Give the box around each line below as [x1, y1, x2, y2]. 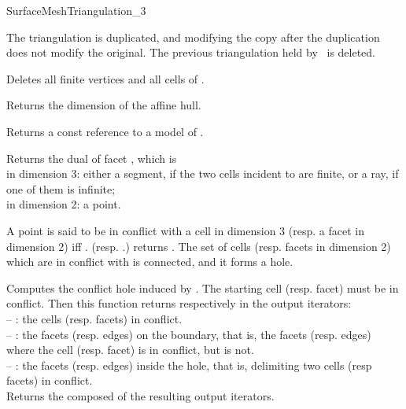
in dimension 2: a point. [6, 196, 121, 212]
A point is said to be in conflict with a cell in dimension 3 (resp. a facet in [6, 222, 364, 238]
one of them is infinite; [6, 180, 116, 197]
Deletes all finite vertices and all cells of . [6, 70, 205, 87]
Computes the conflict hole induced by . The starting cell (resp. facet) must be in [6, 279, 399, 296]
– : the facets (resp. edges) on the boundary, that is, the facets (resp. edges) [6, 326, 371, 342]
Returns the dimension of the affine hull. [6, 97, 201, 113]
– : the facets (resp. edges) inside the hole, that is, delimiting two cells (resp [6, 356, 372, 373]
